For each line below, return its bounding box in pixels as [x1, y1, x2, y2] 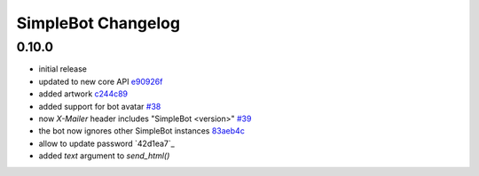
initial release [38, 64, 88, 74]
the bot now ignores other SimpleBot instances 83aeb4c [38, 126, 246, 136]
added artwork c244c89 [38, 88, 129, 99]
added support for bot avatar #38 [38, 101, 161, 111]
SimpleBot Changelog [16, 13, 181, 33]
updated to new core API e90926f [38, 76, 163, 87]
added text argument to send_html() [38, 150, 170, 161]
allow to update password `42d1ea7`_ [38, 138, 175, 149]
